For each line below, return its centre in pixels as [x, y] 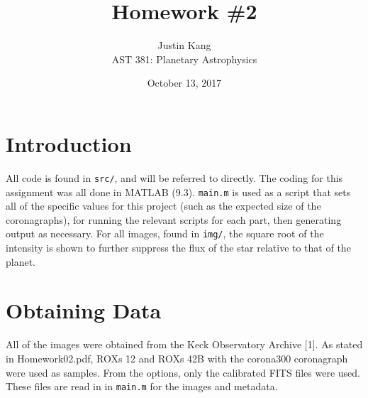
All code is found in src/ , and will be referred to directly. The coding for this [174, 177]
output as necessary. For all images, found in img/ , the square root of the [165, 233]
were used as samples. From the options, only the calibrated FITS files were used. [183, 372]
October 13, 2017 [184, 83]
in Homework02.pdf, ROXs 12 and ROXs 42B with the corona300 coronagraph [177, 358]
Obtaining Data [84, 310]
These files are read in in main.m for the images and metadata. [142, 386]
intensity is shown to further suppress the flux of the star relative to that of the [178, 247]
